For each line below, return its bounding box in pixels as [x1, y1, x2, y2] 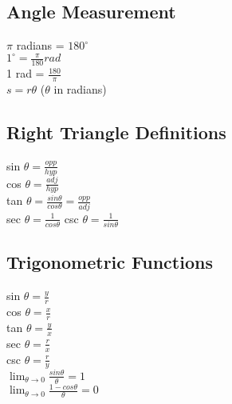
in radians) [53, 80, 107, 97]
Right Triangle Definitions [6, 119, 226, 144]
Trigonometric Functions [6, 250, 213, 274]
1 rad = [6, 65, 45, 82]
